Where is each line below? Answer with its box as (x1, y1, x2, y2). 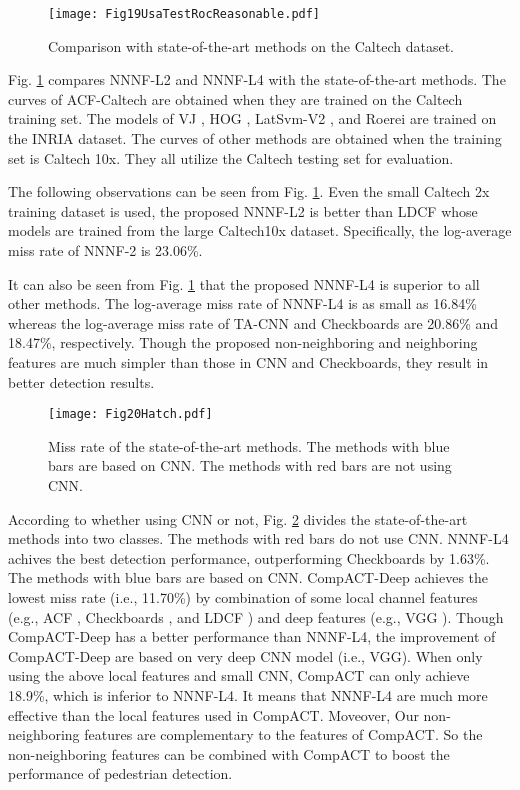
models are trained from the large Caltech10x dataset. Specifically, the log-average (8, 220, 512, 241)
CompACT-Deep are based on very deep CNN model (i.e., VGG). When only (8, 645, 483, 666)
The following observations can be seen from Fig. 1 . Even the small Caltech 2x (8, 181, 490, 202)
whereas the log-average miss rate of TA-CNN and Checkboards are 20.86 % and (8, 312, 499, 333)
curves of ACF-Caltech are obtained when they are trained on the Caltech (8, 88, 463, 109)
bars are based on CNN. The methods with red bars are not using (48, 455, 452, 476)
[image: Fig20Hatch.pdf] (48, 407, 213, 422)
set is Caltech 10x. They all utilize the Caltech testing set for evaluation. (8, 147, 454, 168)
